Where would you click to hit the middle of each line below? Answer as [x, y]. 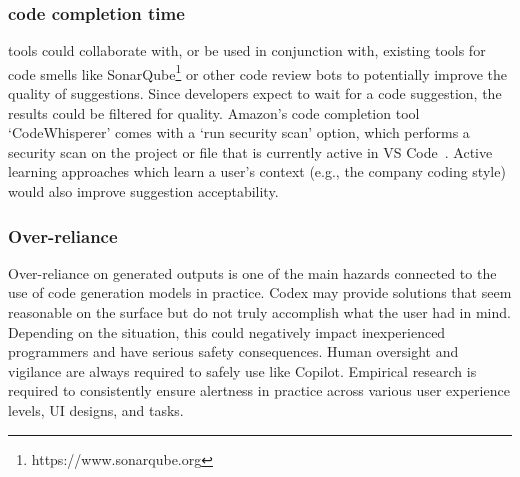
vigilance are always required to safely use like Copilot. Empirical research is [242, 370]
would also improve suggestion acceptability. [143, 191]
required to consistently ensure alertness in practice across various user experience [259, 390]
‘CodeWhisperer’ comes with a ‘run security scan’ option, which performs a [239, 132]
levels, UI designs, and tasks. [96, 410]
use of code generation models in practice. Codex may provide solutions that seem [260, 292]
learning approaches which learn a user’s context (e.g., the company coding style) [257, 171]
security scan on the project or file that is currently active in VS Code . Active [250, 151]
